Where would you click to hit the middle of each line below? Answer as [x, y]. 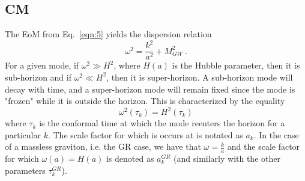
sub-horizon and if [38, 77]
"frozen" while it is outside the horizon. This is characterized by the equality [145, 101]
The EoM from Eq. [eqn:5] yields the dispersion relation [108, 34]
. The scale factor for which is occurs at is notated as [145, 134]
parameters [25, 170]
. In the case [276, 134]
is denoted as [130, 158]
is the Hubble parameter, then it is [236, 65]
